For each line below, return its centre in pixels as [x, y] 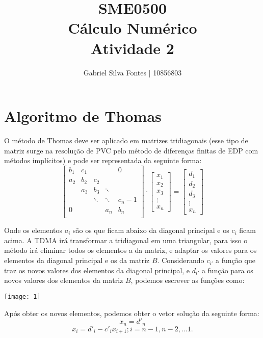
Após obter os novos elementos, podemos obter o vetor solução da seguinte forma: [132, 313]
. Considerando [181, 260]
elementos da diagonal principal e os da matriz [77, 260]
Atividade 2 [133, 48]
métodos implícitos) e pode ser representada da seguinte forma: [103, 160]
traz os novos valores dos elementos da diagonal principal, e [97, 270]
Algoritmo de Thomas [83, 116]
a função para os [227, 270]
